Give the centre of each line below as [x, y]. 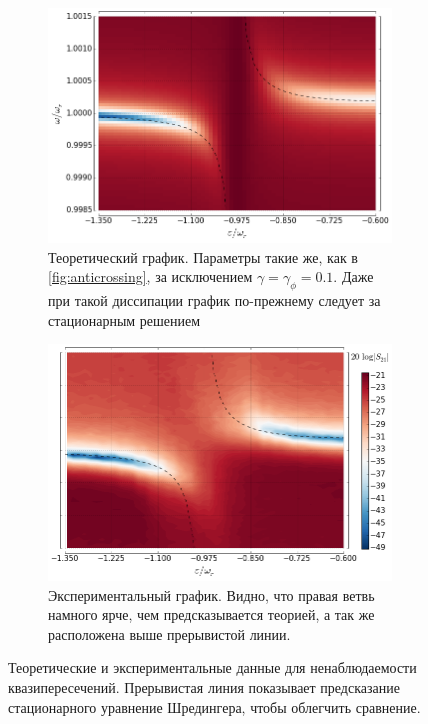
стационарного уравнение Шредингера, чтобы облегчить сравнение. [214, 706]
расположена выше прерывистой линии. [169, 633]
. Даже [353, 276]
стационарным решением [124, 319]
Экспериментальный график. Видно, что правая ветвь [211, 594]
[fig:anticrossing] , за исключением [150, 276]
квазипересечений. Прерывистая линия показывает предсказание [204, 687]
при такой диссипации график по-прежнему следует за [214, 300]
